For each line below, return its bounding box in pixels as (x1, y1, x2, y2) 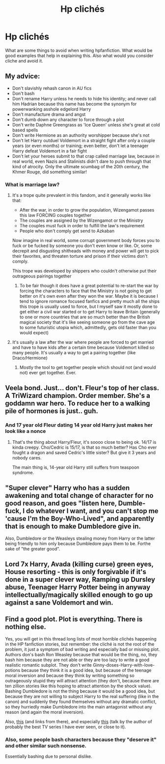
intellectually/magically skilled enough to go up (5, 590, 153, 599)
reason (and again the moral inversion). (5, 709, 84, 715)
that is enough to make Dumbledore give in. (5, 522, 141, 531)
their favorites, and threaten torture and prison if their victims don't (12, 253, 148, 259)
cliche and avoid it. (5, 58, 43, 63)
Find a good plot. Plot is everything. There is (5, 615, 143, 623)
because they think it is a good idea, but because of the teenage (21, 667, 152, 673)
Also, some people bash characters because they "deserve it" (5, 736, 157, 743)
